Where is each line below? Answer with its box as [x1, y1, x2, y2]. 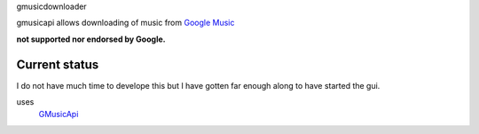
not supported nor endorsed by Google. [16, 34, 166, 44]
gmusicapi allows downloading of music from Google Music [16, 18, 235, 28]
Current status [16, 57, 99, 72]
